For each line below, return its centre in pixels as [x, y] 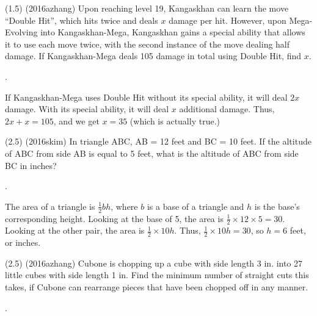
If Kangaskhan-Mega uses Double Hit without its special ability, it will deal [146, 97]
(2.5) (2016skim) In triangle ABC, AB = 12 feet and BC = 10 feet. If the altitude [158, 141]
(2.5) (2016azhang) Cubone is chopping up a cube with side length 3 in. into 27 [154, 263]
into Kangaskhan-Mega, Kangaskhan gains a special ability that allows [173, 32]
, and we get [76, 120]
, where [124, 206]
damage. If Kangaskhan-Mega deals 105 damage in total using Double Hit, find [153, 56]
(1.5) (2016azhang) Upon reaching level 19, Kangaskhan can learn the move [147, 8]
